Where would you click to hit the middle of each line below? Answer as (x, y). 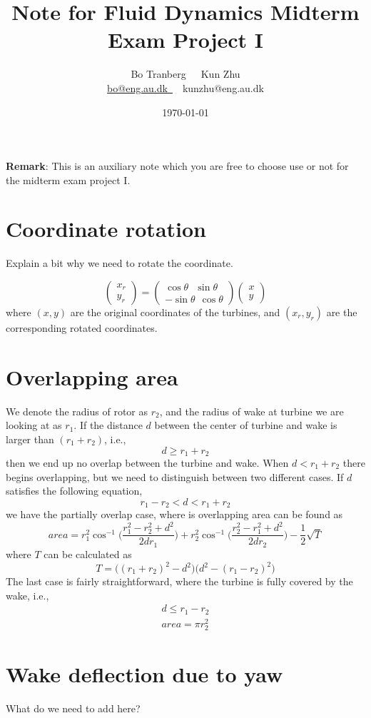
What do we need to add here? (73, 708)
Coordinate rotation (106, 229)
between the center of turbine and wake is (246, 425)
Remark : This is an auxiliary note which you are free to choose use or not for (177, 166)
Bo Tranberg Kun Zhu (185, 74)
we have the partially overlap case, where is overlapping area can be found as (174, 514)
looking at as (34, 425)
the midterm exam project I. (68, 179)
